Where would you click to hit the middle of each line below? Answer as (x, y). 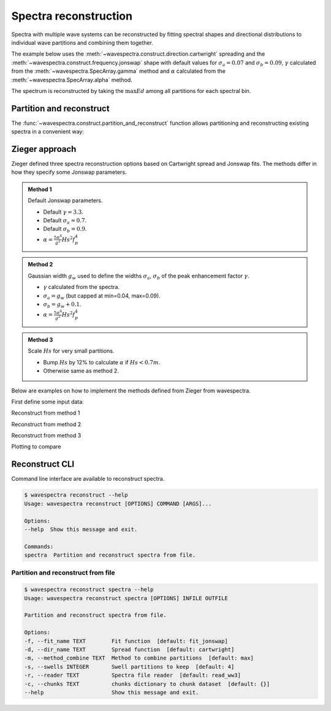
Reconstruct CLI (43, 465)
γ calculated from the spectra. (81, 287)
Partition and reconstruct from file (63, 573)
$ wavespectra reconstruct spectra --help (89, 590)
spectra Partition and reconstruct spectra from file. (110, 555)
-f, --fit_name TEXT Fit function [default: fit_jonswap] (126, 641)
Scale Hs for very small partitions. (71, 351)
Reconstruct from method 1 (46, 413)
